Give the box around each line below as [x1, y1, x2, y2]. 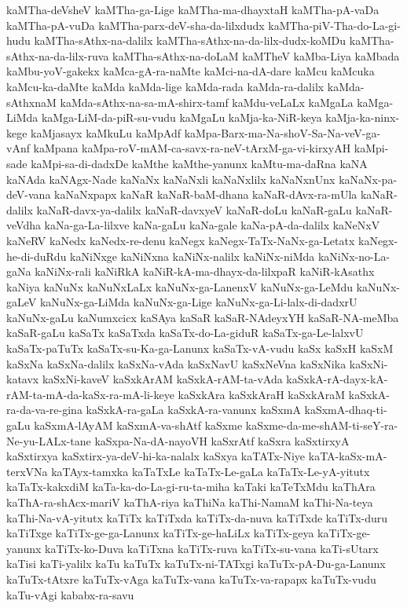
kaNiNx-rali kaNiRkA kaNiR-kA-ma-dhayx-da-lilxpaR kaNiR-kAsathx [35, 263, 375, 280]
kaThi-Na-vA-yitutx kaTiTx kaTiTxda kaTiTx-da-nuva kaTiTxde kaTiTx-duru [6, 509, 388, 526]
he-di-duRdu [6, 247, 67, 264]
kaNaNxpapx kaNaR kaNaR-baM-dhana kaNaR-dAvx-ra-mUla [54, 186, 357, 203]
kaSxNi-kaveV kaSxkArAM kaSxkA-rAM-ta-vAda [42, 371, 283, 387]
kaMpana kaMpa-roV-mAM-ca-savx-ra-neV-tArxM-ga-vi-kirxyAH [33, 140, 351, 156]
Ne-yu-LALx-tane [6, 432, 91, 449]
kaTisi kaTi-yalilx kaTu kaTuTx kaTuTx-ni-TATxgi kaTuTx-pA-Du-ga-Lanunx [6, 555, 386, 572]
